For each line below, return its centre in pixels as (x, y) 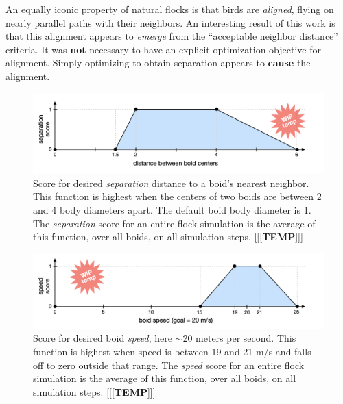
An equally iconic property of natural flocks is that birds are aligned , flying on (170, 9)
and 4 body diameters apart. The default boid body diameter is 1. (172, 209)
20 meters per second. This (239, 338)
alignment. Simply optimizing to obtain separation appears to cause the (158, 63)
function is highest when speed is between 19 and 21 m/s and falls (172, 352)
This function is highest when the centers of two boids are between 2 (177, 196)
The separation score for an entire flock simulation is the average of (174, 223)
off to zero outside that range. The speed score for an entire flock (169, 365)
